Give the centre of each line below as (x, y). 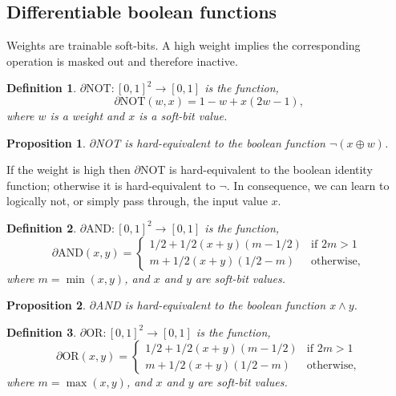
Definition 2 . (42, 227)
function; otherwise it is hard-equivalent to (111, 185)
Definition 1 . (42, 88)
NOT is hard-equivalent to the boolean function (210, 142)
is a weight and (87, 115)
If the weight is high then (69, 170)
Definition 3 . (42, 331)
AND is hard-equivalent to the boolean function (211, 305)
